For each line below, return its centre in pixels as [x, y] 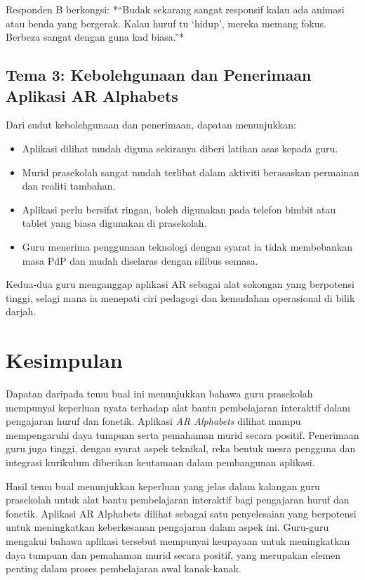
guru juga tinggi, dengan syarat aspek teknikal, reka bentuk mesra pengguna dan [181, 448]
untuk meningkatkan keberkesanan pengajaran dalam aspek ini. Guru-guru [167, 527]
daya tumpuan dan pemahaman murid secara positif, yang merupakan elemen [173, 554]
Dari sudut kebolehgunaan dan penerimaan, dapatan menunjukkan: [151, 125]
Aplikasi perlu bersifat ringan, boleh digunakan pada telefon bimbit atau [179, 209]
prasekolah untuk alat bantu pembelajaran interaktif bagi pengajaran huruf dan [178, 500]
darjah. [21, 311]
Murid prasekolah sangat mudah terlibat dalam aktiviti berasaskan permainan [191, 172]
